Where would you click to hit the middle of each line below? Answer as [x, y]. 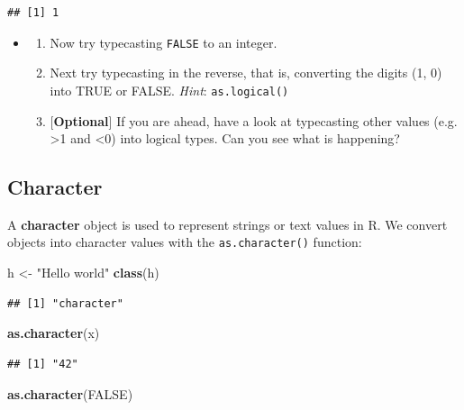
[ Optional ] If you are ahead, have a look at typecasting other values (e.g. [254, 120]
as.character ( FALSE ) [70, 393]
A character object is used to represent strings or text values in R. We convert [227, 224]
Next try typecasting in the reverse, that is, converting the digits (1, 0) [246, 73]
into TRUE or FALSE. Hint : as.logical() [169, 90]
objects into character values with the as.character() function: [185, 242]
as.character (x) [54, 333]
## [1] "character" [65, 303]
